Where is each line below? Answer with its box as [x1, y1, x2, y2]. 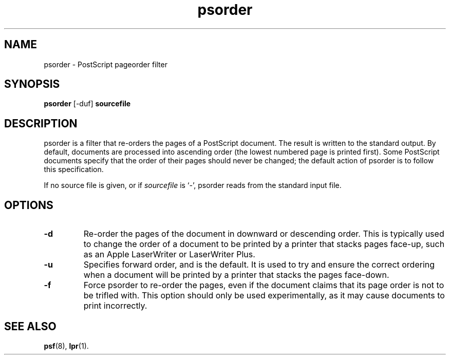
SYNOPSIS [4, 78, 60, 91]
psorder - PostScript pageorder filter [44, 60, 167, 69]
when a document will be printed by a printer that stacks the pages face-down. [83, 270, 389, 280]
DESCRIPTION [4, 117, 78, 130]
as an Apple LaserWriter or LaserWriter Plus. [83, 249, 255, 260]
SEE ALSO [4, 319, 57, 333]
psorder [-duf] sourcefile [44, 99, 131, 108]
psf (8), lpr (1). [44, 341, 89, 350]
